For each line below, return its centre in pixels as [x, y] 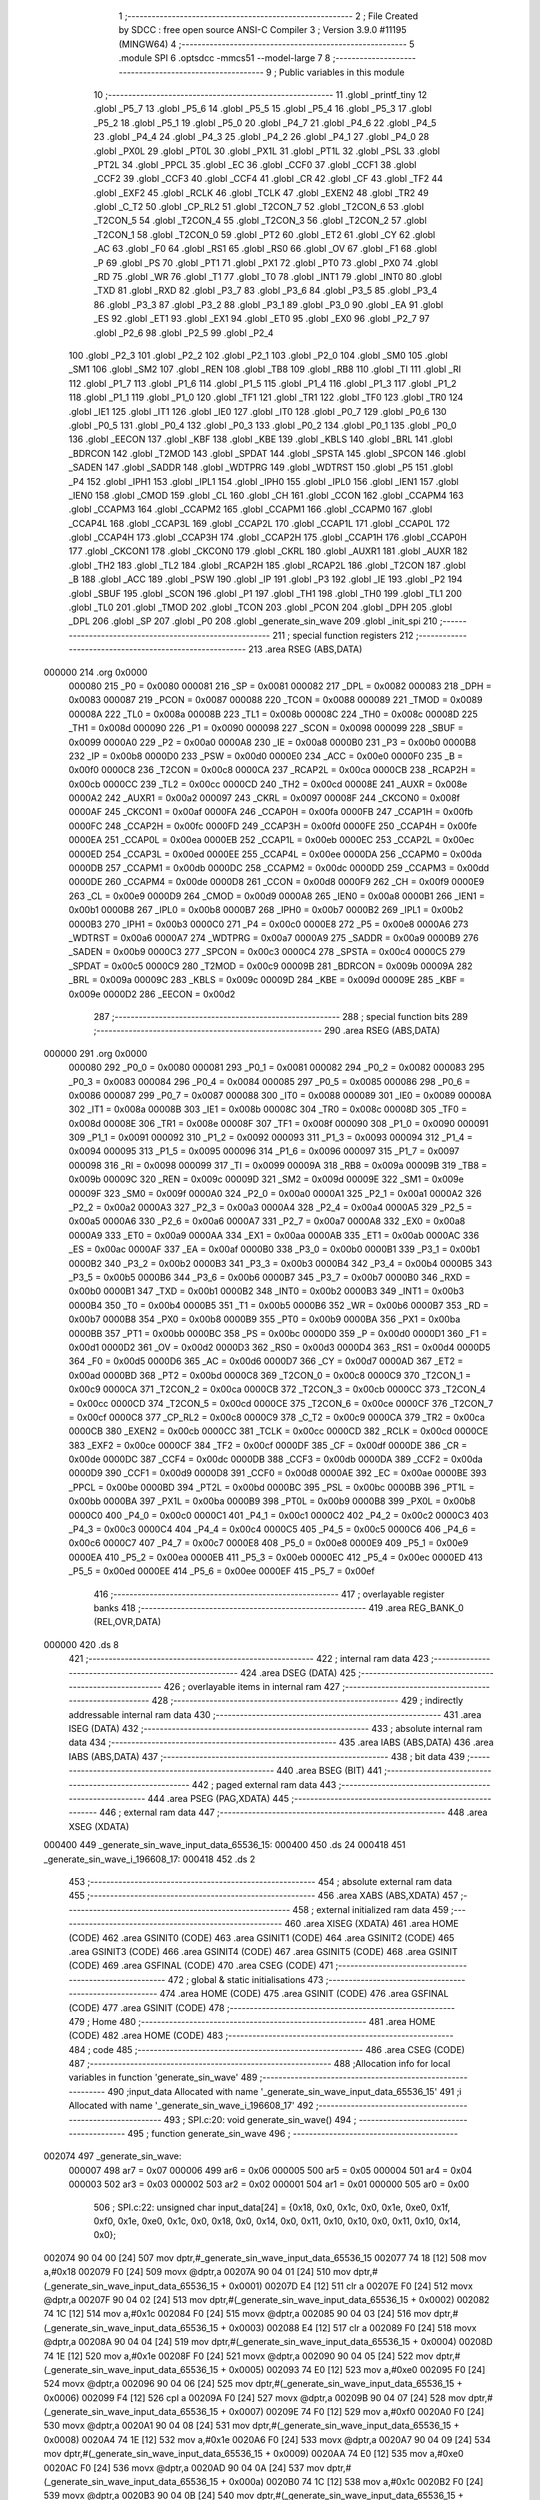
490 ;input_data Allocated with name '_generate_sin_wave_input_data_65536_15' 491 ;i [284, 2091]
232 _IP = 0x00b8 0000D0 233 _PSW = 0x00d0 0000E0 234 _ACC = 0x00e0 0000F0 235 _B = [266, 756]
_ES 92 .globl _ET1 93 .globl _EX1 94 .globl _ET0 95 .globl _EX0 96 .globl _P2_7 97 [261, 319]
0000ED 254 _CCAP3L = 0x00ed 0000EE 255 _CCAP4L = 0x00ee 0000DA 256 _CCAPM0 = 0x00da [275, 854]
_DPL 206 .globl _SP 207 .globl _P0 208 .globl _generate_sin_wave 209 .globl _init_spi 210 [253, 621]
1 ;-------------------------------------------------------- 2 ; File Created [268, 16]
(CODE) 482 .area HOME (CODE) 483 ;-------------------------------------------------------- [261, 2036]
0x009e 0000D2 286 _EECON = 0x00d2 [152, 994]
